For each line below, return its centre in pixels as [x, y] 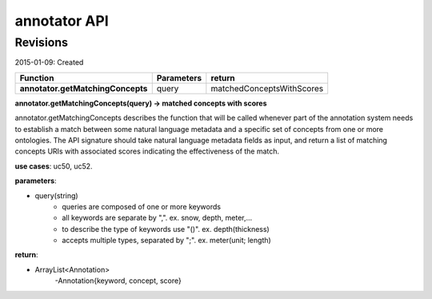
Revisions [41, 42]
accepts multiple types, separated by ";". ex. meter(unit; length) [166, 241]
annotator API [62, 21]
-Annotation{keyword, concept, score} [118, 281]
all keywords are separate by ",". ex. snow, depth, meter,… [157, 218]
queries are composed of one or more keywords [142, 206]
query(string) [57, 195]
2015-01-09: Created [49, 62]
